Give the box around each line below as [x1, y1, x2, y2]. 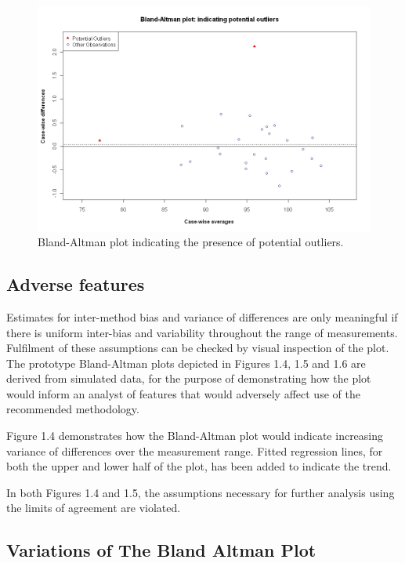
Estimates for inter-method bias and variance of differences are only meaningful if [6, 308, 398, 325]
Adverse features [6, 272, 145, 296]
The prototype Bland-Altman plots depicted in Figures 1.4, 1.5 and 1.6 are [6, 354, 366, 371]
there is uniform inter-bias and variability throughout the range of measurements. [6, 324, 398, 340]
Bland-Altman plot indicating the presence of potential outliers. [38, 234, 344, 250]
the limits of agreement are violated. [6, 499, 181, 516]
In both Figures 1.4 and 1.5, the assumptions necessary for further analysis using [6, 484, 395, 500]
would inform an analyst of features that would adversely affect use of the [6, 385, 360, 401]
